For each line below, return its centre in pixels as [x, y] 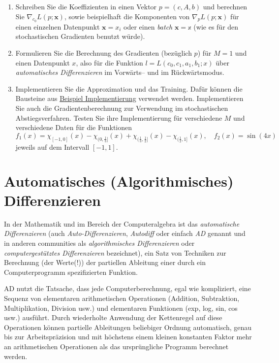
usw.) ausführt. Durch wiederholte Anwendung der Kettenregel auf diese [113, 317]
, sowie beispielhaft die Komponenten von [127, 16]
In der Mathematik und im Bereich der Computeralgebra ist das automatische [122, 223]
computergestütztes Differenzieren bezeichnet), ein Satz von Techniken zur [115, 252]
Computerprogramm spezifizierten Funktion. [71, 272]
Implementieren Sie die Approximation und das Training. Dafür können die [129, 88]
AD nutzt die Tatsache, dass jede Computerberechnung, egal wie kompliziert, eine [127, 288]
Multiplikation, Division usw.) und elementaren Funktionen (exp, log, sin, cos [121, 308]
